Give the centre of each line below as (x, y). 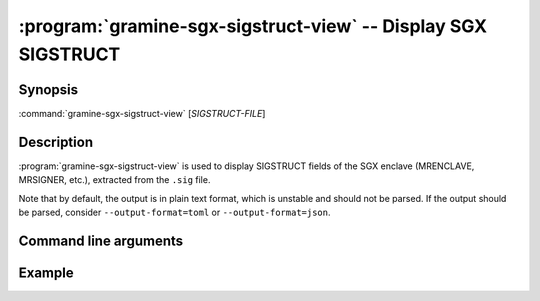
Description (56, 141)
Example (46, 272)
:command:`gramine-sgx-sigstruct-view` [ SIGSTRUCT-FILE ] (142, 113)
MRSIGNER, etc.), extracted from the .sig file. (114, 180)
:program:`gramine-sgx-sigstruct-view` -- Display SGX (253, 26)
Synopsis (48, 89)
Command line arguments (101, 240)
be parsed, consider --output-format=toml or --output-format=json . (174, 212)
